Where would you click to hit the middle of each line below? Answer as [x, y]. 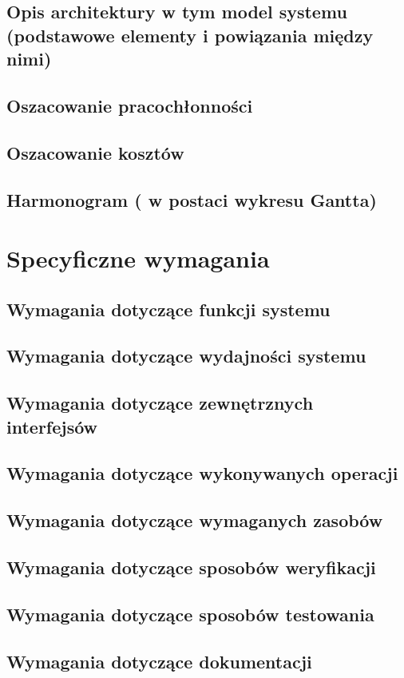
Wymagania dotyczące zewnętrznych [160, 403]
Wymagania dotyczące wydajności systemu [186, 356]
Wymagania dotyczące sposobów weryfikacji [191, 567]
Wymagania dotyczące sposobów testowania [190, 614]
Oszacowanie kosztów [95, 152]
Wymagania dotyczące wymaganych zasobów [195, 520]
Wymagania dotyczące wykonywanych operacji [202, 473]
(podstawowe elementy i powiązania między [190, 35]
